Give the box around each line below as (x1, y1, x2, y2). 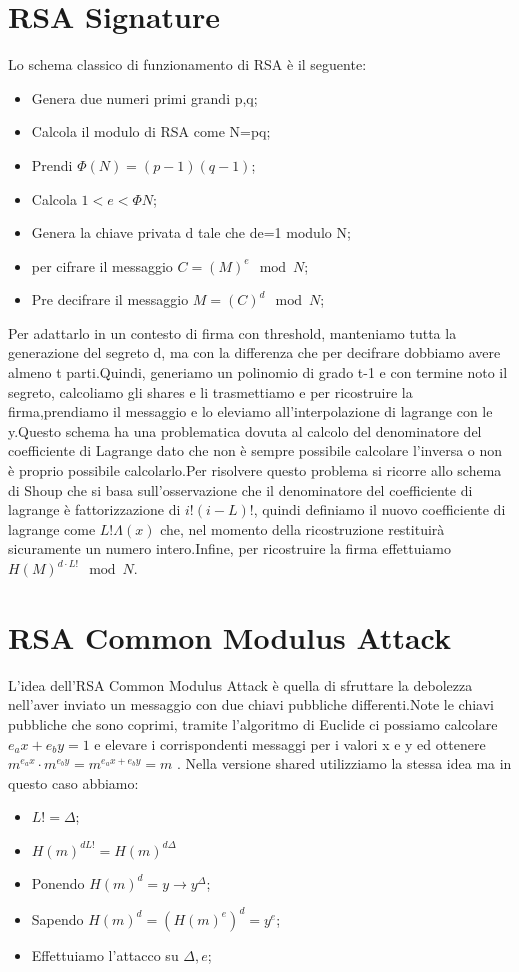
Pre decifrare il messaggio (31, 289, 189, 310)
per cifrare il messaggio (31, 255, 173, 276)
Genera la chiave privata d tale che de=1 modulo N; (31, 222, 351, 243)
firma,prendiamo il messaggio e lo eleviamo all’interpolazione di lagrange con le (8, 401, 493, 422)
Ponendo (31, 872, 85, 893)
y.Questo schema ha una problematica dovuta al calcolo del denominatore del (8, 420, 482, 441)
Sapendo (31, 908, 84, 929)
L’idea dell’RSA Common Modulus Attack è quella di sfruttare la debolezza (8, 674, 473, 695)
